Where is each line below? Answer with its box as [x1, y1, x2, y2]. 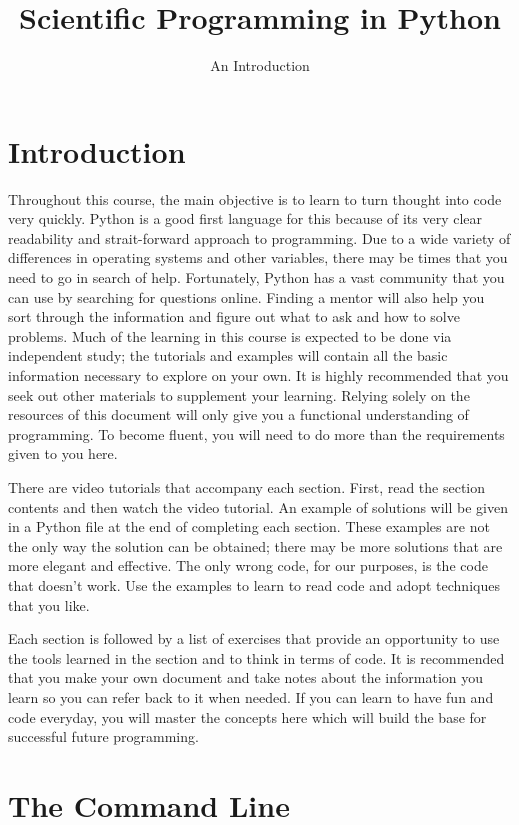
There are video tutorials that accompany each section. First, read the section [8, 476, 486, 497]
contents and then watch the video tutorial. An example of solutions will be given [8, 496, 508, 517]
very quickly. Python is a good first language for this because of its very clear [8, 208, 483, 229]
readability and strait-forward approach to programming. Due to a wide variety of [8, 227, 511, 248]
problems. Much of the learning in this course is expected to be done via [8, 325, 452, 346]
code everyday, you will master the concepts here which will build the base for [8, 706, 487, 727]
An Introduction [210, 55, 310, 76]
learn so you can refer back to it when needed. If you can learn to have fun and [8, 686, 494, 707]
